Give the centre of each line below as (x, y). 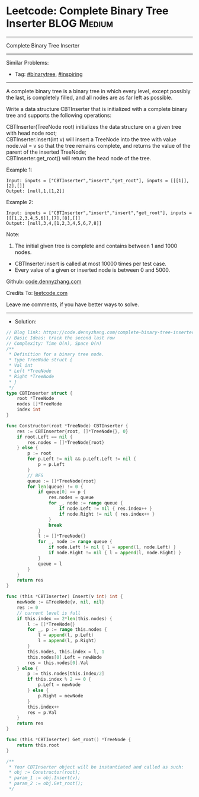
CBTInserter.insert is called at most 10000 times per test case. (91, 263)
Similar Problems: (28, 62)
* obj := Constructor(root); (45, 773)
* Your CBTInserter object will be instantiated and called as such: (96, 767)
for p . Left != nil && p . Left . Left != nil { (82, 459)
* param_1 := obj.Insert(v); (45, 778)
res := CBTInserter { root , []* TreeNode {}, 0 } (73, 431)
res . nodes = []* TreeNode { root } (66, 442)
